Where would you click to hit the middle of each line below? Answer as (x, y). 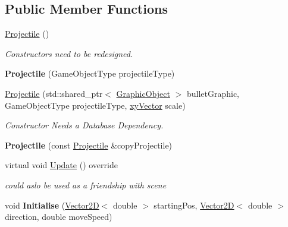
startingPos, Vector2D (194, 205)
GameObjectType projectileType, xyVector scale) (95, 105)
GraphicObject (143, 93)
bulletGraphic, (213, 93)
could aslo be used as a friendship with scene (86, 185)
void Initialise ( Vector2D (52, 205)
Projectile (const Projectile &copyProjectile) (89, 145)
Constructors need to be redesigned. (69, 53)
